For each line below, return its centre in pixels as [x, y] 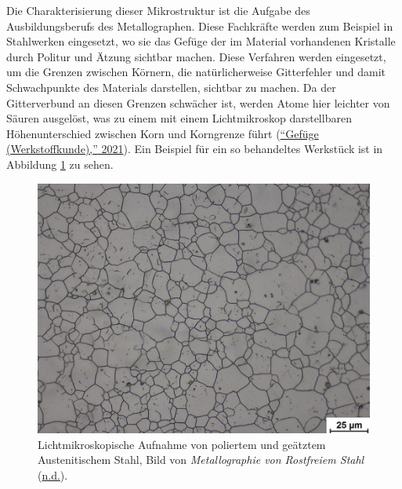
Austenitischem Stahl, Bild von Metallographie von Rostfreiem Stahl [201, 460]
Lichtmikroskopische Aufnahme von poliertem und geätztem [182, 444]
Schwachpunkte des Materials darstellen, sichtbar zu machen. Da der [171, 87]
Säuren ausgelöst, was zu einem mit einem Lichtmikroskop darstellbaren [179, 118]
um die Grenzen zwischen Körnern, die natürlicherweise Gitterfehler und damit [196, 72]
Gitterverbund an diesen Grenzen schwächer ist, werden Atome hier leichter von [198, 102]
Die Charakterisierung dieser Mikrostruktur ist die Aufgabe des [158, 10]
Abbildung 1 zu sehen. [60, 164]
